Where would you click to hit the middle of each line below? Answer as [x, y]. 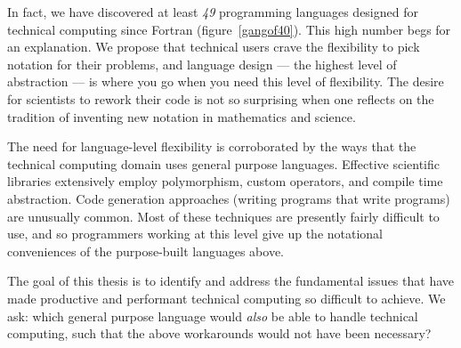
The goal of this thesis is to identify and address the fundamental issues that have [230, 281]
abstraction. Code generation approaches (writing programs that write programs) [229, 198]
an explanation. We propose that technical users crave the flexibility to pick [214, 47]
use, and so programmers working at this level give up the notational [195, 234]
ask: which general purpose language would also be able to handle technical [213, 316]
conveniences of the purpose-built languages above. [146, 251]
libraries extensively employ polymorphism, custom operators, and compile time [225, 181]
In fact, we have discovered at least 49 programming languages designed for [213, 12]
